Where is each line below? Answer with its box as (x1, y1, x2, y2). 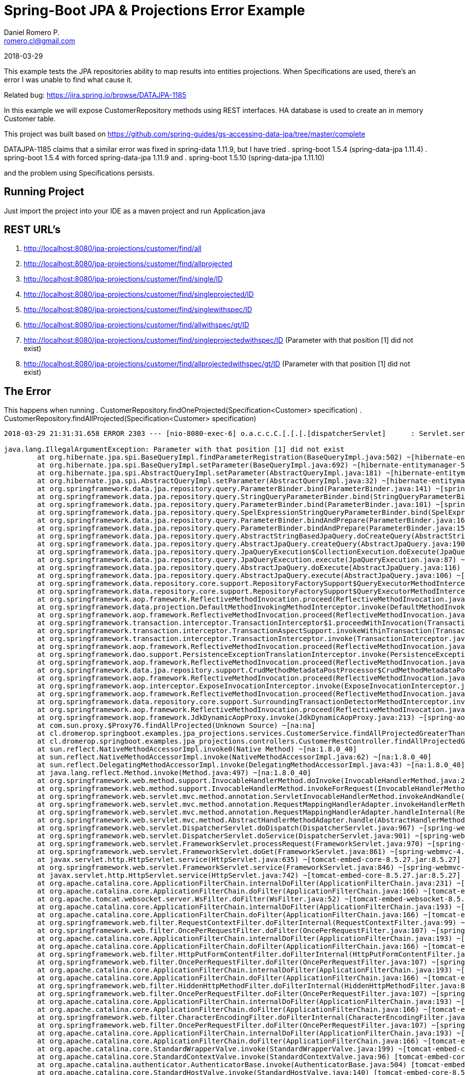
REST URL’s (4, 223, 61, 236)
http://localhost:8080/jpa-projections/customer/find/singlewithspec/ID (24, 305, 252, 314)
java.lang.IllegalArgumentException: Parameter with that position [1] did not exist (4, 445, 345, 454)
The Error (4, 385, 51, 397)
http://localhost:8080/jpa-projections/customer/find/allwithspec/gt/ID (24, 321, 249, 329)
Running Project (4, 185, 84, 198)
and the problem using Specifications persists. (4, 168, 155, 177)
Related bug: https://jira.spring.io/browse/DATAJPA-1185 (4, 90, 186, 99)
